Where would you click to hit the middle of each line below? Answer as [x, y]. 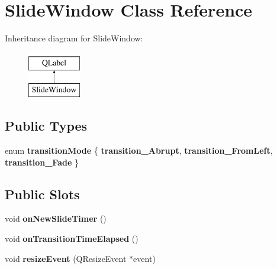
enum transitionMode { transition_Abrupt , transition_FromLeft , [139, 150]
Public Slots [42, 194]
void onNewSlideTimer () [56, 218]
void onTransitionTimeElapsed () [72, 239]
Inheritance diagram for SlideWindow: [74, 38]
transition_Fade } [42, 162]
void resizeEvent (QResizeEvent [66, 258]
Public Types [46, 126]
